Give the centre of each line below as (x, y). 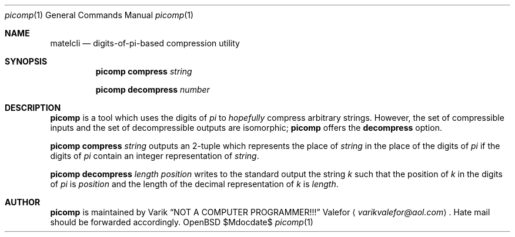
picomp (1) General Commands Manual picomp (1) (99, 15)
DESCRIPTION (33, 108)
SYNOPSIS (26, 61)
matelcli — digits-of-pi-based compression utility (145, 43)
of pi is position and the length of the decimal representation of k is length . (194, 184)
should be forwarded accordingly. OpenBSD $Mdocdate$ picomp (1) (182, 222)
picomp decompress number (153, 89)
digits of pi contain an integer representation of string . (155, 156)
